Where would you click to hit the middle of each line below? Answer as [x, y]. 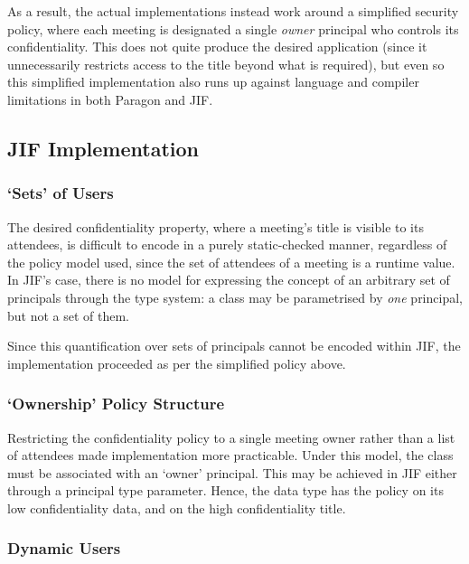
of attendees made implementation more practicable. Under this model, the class [230, 455]
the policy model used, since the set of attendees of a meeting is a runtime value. [231, 262]
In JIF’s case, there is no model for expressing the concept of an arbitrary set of [229, 280]
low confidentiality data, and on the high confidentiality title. [177, 508]
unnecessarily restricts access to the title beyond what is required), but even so [226, 64]
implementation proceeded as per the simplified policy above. [177, 363]
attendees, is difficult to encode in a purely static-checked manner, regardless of [227, 244]
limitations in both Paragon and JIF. [110, 99]
